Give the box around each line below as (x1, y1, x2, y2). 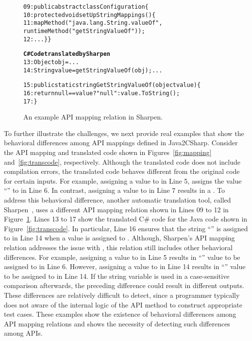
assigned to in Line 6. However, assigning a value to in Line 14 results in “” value (4, 261, 246, 272)
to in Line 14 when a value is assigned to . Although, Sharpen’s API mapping (4, 233, 235, 243)
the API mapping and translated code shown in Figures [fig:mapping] (4, 147, 212, 157)
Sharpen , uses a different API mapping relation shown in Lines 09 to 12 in (4, 204, 229, 214)
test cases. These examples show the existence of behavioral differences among (4, 309, 236, 319)
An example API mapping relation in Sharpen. (23, 112, 163, 122)
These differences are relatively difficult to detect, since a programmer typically (4, 290, 240, 300)
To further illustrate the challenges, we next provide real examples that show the (4, 128, 244, 138)
